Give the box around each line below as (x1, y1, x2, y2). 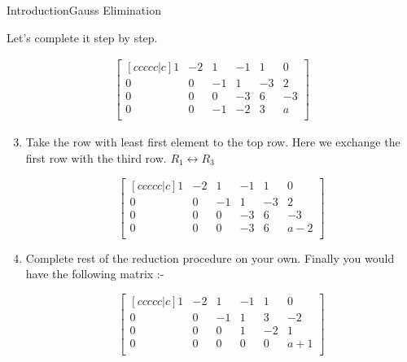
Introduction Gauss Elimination (7, 2, 161, 18)
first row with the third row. (25, 149, 167, 166)
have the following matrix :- (25, 265, 164, 282)
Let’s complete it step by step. (7, 28, 158, 46)
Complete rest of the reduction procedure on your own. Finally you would (25, 249, 395, 266)
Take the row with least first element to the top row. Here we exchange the (25, 133, 400, 150)
